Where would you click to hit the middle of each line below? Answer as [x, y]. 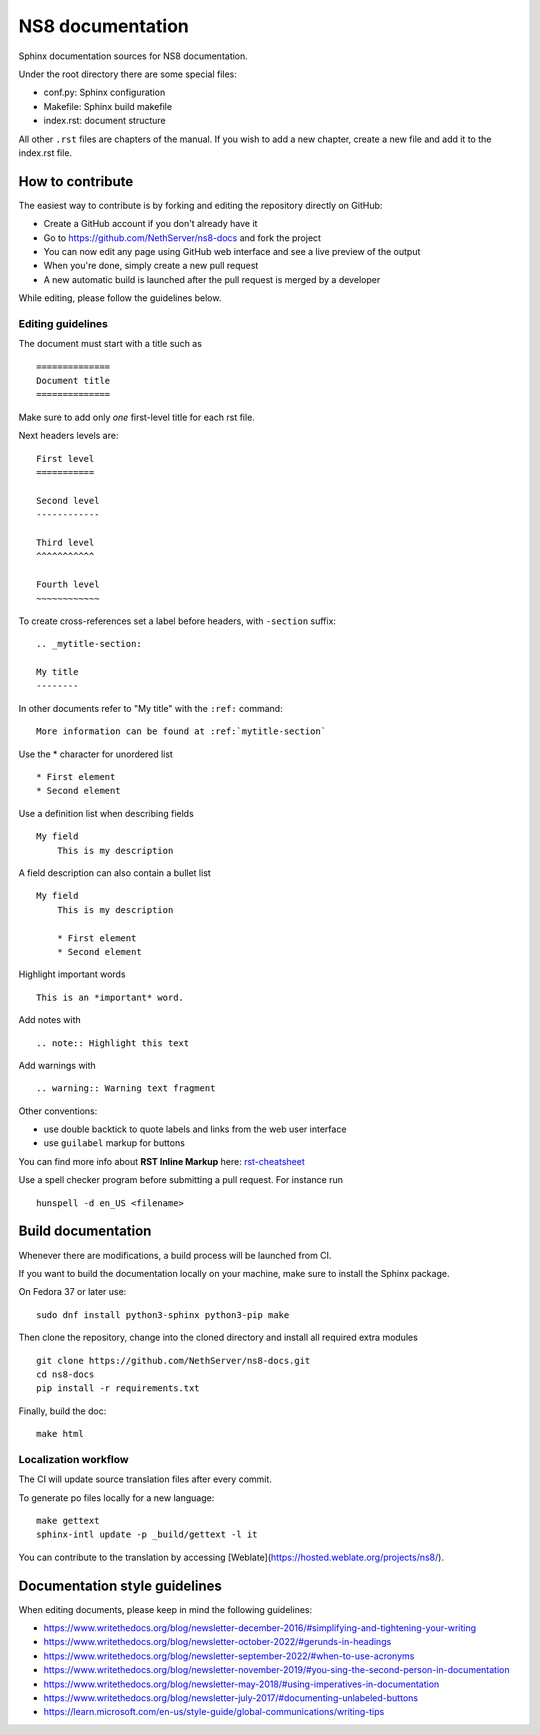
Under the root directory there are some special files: [127, 74]
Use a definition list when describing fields [106, 813]
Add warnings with [57, 1065]
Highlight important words [72, 974]
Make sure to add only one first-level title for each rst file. [136, 417]
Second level [68, 500]
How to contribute [76, 181]
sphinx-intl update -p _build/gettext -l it [147, 1534]
